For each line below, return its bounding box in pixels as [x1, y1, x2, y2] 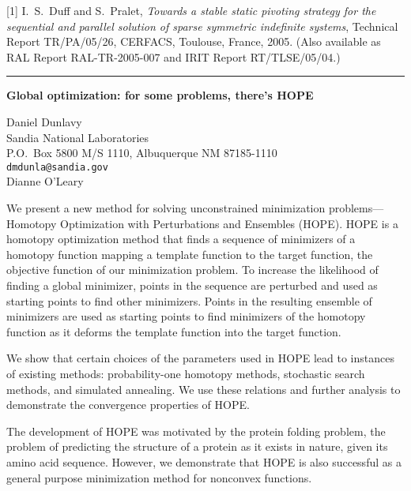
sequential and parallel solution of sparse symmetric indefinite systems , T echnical [6, 17, 398, 34]
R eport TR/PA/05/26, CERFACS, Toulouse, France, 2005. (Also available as [6, 33, 381, 50]
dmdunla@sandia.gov [6, 161, 108, 173]
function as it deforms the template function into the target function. [6, 323, 341, 339]
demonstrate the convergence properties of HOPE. [6, 396, 250, 413]
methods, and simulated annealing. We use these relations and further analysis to [6, 380, 401, 397]
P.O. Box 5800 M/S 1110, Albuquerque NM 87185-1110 [6, 144, 277, 161]
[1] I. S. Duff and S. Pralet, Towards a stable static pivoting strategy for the [6, 2, 376, 18]
